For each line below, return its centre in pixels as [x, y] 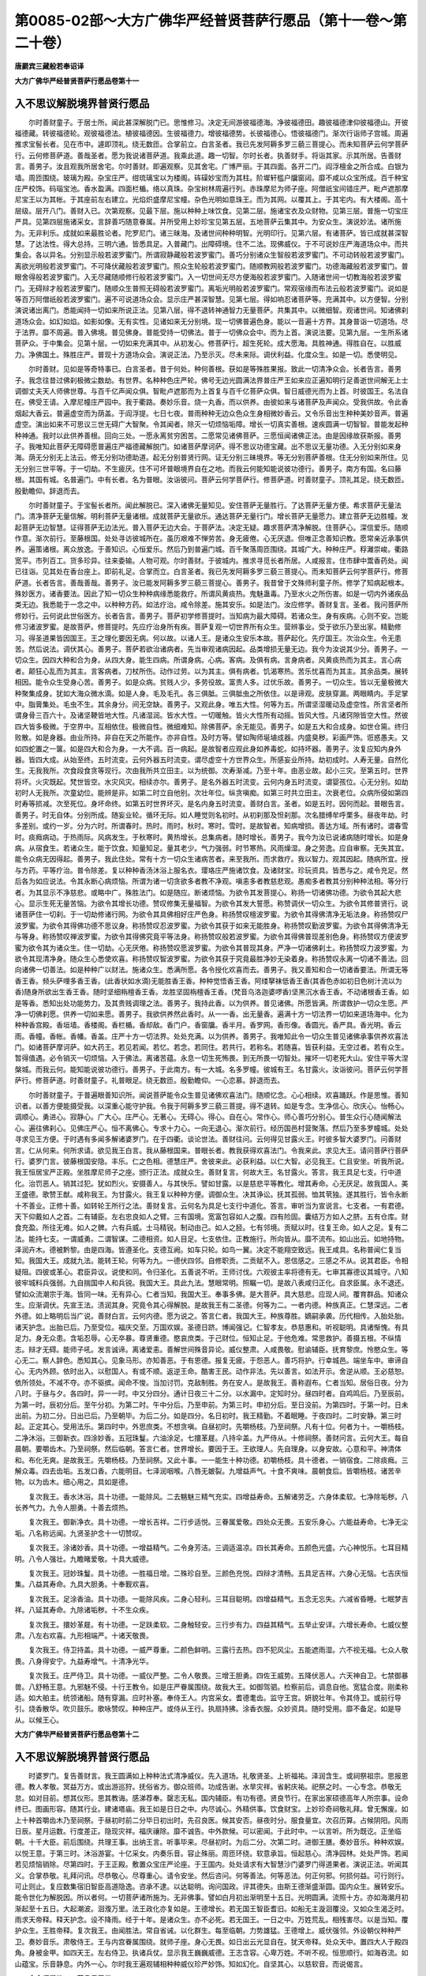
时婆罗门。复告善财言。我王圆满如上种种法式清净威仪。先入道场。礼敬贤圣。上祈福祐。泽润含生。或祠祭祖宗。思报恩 [218, 1776]
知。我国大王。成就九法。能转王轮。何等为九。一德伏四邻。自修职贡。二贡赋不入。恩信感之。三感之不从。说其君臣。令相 [211, 1261]
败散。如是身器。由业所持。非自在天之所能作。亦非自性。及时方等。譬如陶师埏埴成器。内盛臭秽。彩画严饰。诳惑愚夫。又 [211, 737]
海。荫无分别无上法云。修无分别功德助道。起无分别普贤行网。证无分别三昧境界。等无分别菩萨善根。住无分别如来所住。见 [211, 458]
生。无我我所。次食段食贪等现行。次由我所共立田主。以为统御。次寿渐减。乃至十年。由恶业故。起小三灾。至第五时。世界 [211, 771]
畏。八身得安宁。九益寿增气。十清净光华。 [84, 1661]
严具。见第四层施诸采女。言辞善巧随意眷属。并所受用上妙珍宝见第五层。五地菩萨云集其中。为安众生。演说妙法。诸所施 [208, 222]
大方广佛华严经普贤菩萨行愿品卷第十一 [77, 81]
